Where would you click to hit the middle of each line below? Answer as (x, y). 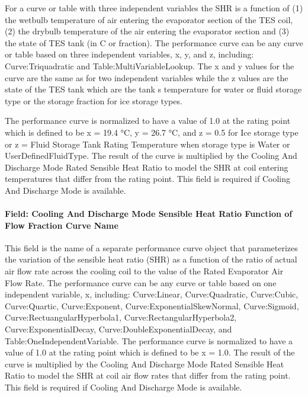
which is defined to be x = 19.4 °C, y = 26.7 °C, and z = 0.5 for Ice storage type (152, 132)
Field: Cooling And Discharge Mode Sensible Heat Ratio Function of (149, 214)
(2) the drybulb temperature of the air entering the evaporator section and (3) (147, 31)
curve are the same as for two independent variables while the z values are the (147, 77)
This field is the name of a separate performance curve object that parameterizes (151, 247)
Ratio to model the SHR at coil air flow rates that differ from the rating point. (148, 375)
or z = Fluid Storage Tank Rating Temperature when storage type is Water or (147, 144)
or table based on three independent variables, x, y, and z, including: (129, 54)
